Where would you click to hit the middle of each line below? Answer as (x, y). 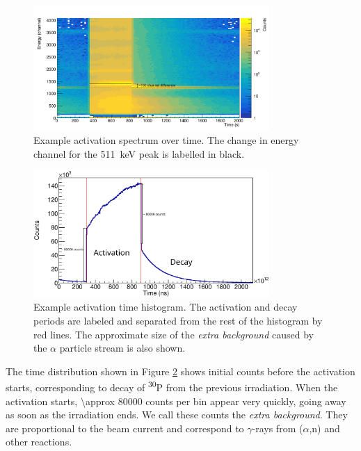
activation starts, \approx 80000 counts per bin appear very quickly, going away (176, 401)
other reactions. (39, 442)
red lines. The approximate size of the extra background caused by (174, 334)
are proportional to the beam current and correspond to (125, 428)
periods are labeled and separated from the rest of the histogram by (178, 320)
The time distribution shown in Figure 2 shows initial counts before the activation (180, 371)
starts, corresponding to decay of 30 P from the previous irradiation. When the (172, 386)
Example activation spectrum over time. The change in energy (166, 140)
